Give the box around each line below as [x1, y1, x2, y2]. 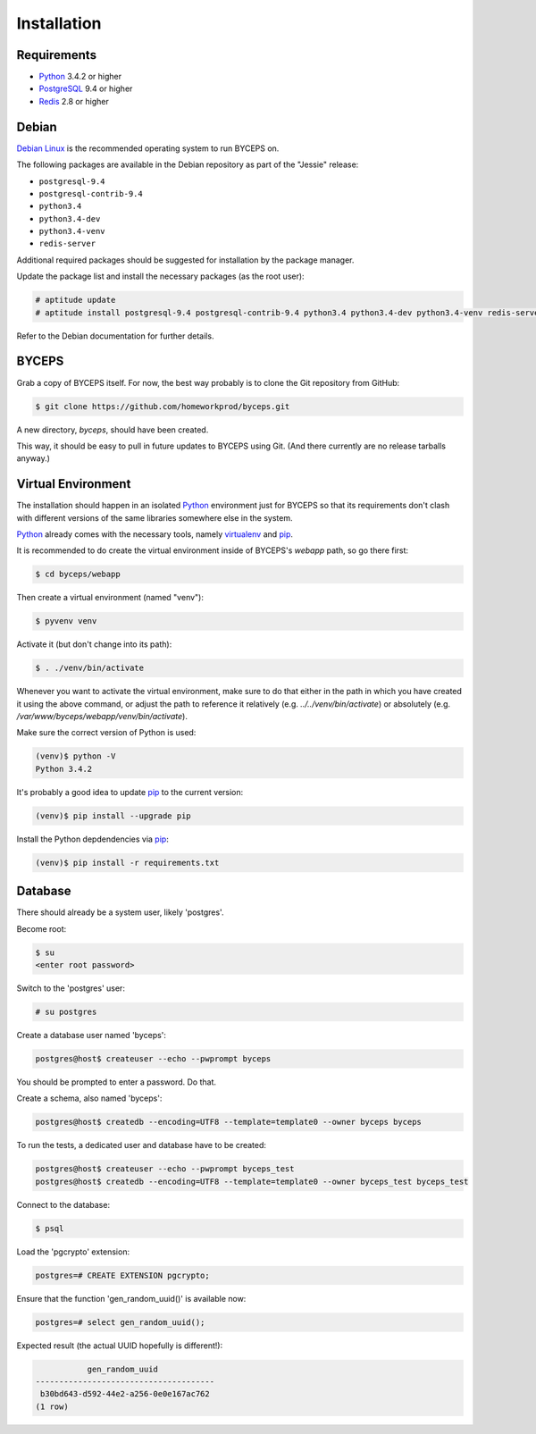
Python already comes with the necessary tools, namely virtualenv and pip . [16, 528, 294, 540]
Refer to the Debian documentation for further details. [16, 331, 214, 341]
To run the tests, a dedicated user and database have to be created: [16, 1140, 267, 1151]
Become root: [16, 923, 67, 934]
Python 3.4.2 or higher [38, 71, 122, 82]
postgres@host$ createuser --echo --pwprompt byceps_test [35, 1164, 295, 1174]
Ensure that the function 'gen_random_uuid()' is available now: [16, 1293, 247, 1304]
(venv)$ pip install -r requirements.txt [35, 858, 220, 868]
